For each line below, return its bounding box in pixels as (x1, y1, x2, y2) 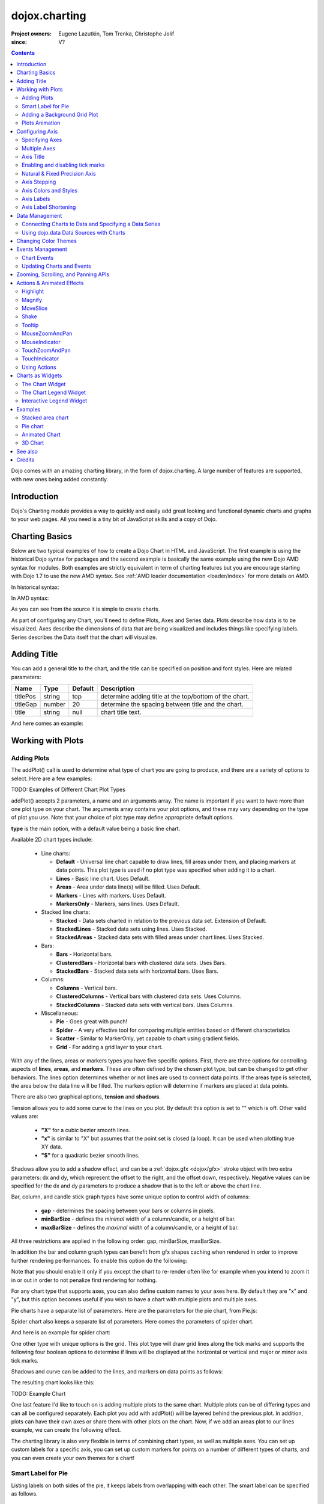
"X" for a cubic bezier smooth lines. (41, 1126, 130, 1133)
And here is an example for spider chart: (11, 1329, 111, 1336)
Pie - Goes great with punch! (56, 1018, 128, 1025)
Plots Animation (22, 119, 61, 126)
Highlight (22, 288, 44, 295)
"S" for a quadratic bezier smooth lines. (41, 1151, 140, 1159)
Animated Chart (22, 431, 61, 438)
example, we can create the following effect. (11, 1426, 121, 1434)
